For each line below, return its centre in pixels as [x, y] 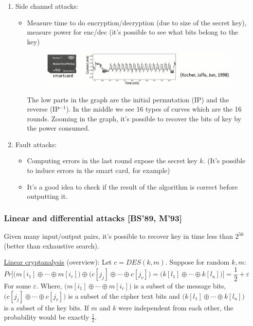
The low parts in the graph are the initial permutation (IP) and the [128, 99]
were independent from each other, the [176, 307]
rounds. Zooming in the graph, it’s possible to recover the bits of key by [134, 118]
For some [18, 285]
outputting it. [47, 196]
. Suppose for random [197, 262]
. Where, [49, 285]
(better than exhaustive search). [52, 245]
